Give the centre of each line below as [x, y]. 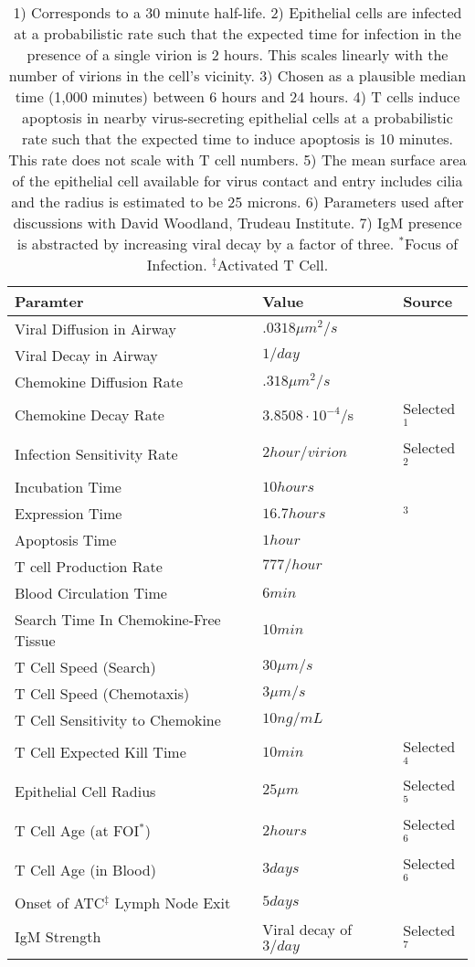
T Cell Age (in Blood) [85, 869]
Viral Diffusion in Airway [95, 329]
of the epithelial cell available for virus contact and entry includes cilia [237, 181]
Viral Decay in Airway [86, 355]
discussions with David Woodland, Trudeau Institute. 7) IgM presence [237, 223]
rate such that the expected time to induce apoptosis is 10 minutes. [237, 138]
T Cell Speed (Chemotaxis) [102, 693]
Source [428, 301]
